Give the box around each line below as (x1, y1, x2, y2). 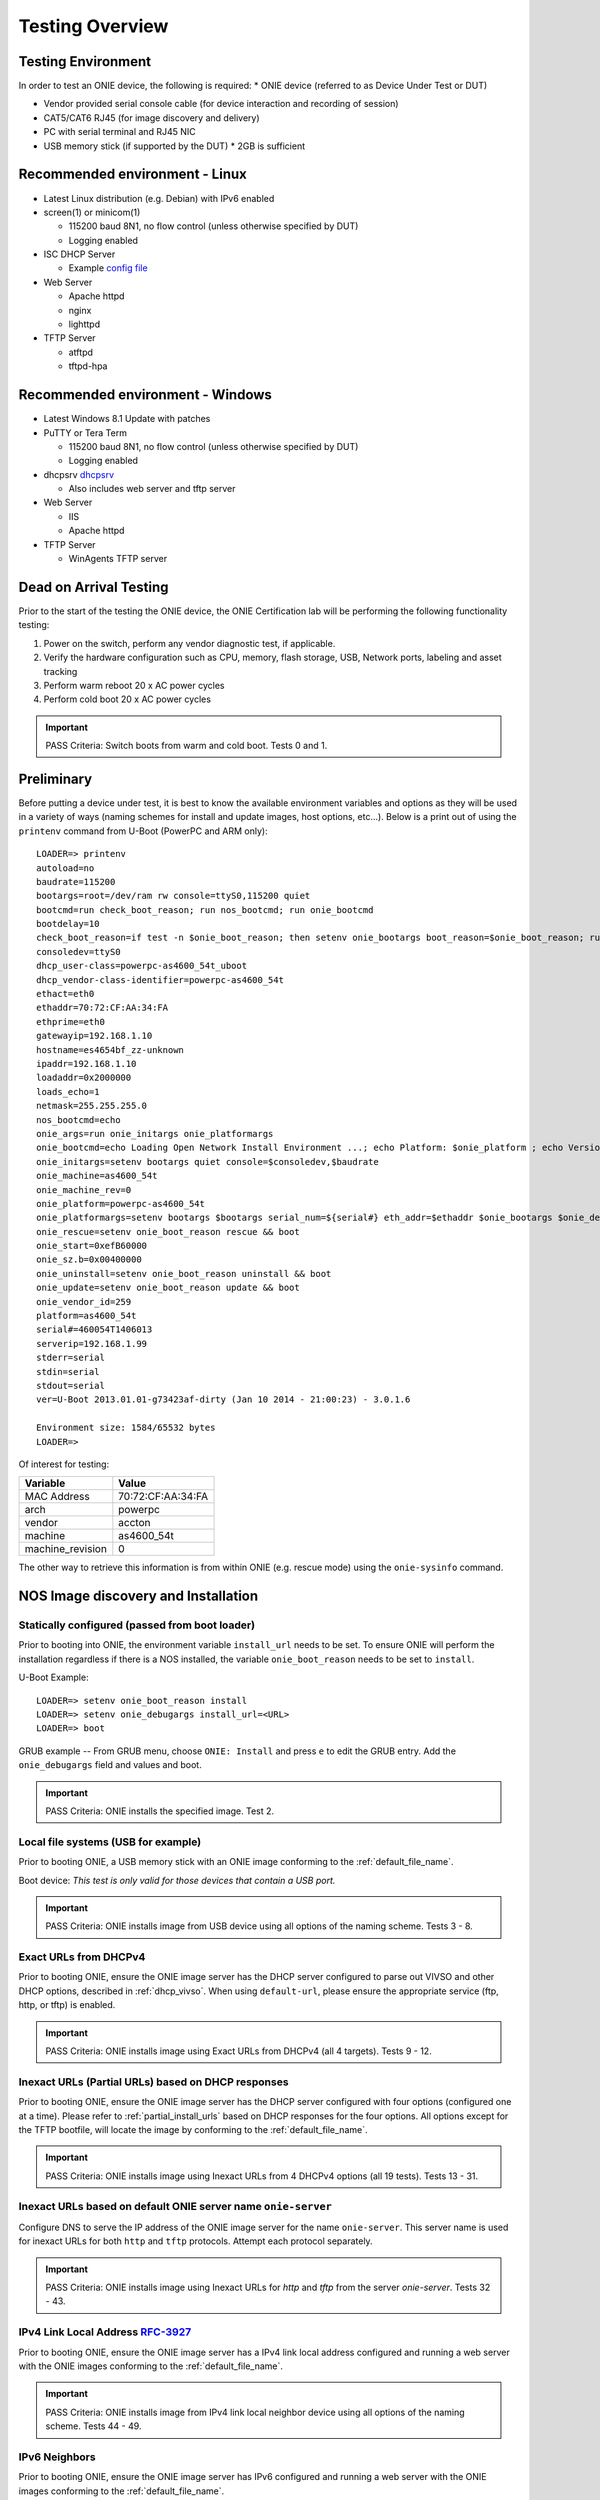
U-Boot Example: (18, 1671, 89, 1684)
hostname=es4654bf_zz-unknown (36, 1044, 185, 1055)
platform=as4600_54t (36, 1310, 137, 1322)
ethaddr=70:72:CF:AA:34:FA (36, 1002, 169, 1014)
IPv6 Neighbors (18, 2450, 96, 2464)
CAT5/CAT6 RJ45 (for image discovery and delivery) (43, 111, 260, 124)
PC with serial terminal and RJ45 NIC (43, 126, 196, 138)
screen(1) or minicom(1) (43, 206, 141, 218)
